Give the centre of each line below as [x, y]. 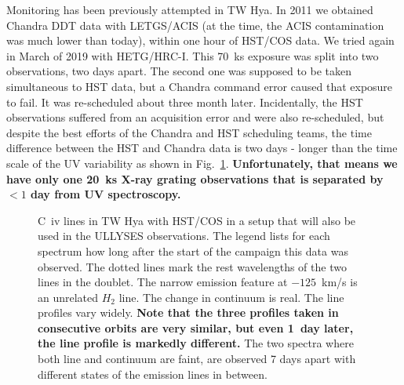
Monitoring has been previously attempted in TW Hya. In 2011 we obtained [190, 9]
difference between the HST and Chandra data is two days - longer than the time [202, 148]
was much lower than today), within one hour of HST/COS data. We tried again [200, 40]
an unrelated [68, 297]
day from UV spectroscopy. [106, 194]
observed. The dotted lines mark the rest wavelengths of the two [192, 266]
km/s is [340, 282]
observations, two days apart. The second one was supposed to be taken [179, 71]
